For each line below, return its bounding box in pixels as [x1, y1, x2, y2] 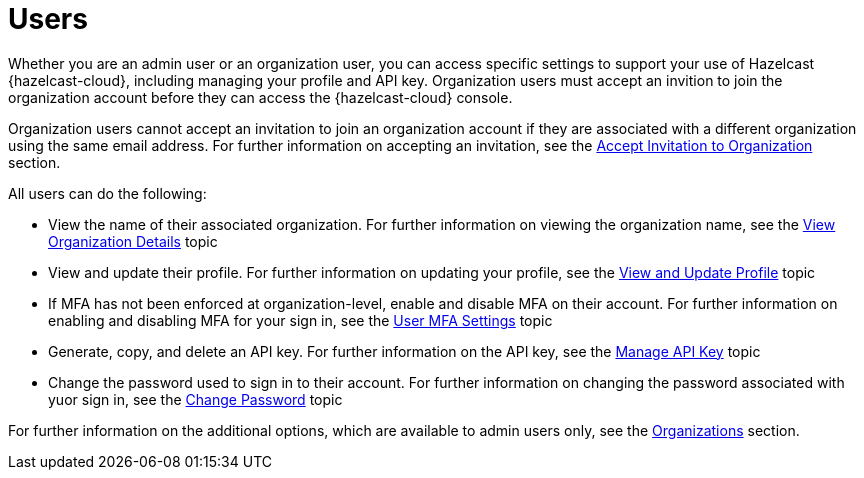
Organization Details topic [48, 232, 218, 250]
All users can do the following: [8, 184, 207, 202]
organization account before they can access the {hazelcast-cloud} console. [8, 88, 513, 106]
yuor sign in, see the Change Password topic [48, 390, 343, 408]
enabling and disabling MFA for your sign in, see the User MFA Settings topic [48, 311, 553, 329]
